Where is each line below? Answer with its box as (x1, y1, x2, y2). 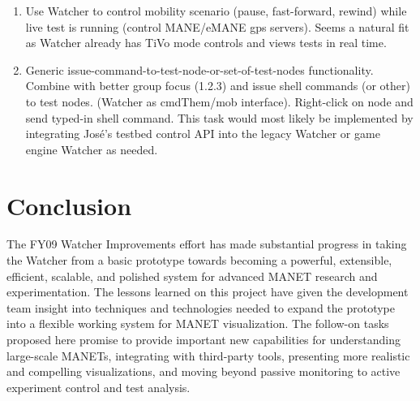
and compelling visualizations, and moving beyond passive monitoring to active (6, 363, 401, 380)
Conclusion (6, 188, 132, 222)
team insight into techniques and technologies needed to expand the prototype (6, 299, 395, 316)
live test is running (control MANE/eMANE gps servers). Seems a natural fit (25, 18, 409, 35)
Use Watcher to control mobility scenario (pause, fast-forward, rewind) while (25, 2, 407, 19)
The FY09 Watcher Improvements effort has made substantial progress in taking (6, 235, 407, 252)
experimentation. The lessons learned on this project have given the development (6, 283, 409, 300)
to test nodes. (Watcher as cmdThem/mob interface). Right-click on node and (25, 93, 414, 110)
